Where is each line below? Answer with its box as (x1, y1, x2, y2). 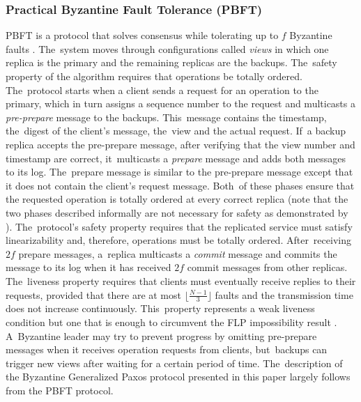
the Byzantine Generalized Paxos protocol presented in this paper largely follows (6, 369, 351, 384)
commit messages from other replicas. (187, 260, 348, 275)
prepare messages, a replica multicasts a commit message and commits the (18, 246, 337, 261)
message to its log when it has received (6, 260, 171, 275)
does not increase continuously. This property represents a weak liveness (6, 301, 315, 316)
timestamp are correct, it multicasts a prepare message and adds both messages (6, 150, 346, 165)
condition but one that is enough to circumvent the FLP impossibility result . (6, 314, 337, 329)
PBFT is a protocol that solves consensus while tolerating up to (6, 28, 279, 42)
